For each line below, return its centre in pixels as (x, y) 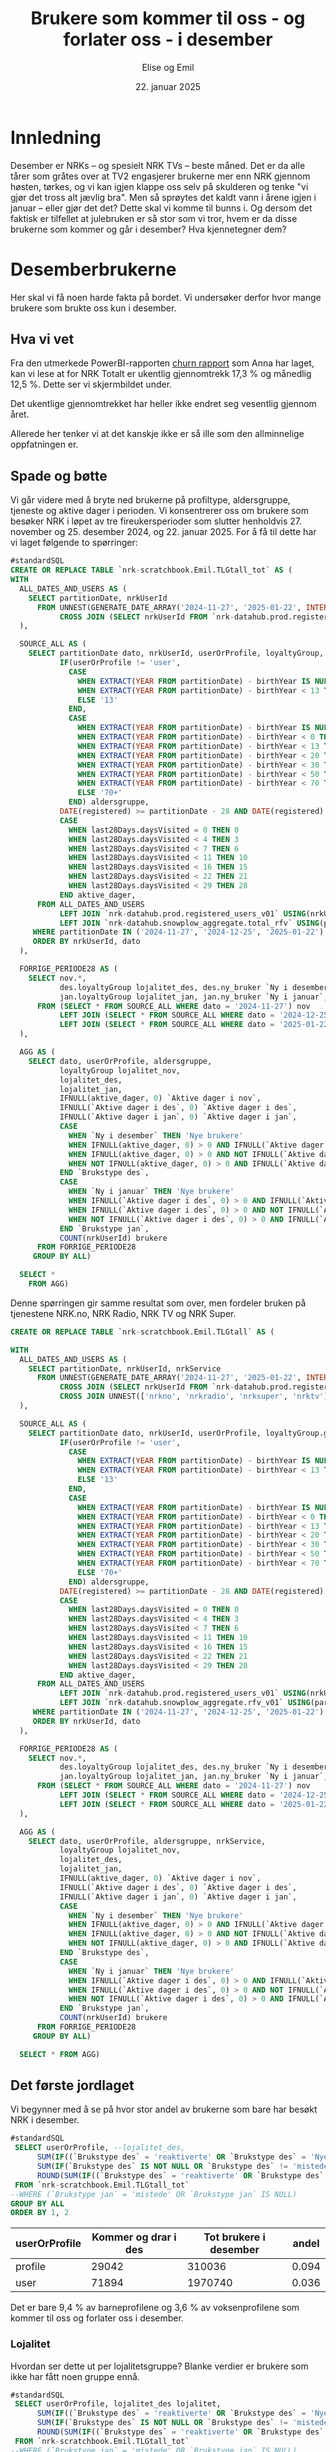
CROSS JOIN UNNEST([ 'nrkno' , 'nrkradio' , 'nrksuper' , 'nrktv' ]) (196, 1397)
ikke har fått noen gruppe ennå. (75, 2376)
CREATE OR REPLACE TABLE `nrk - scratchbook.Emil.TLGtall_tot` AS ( (151, 570)
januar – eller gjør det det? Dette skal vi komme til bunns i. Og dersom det (161, 208)
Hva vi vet (42, 339)
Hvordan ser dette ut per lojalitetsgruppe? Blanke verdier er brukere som (159, 2366)
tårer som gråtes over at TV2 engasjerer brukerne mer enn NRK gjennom (160, 176)
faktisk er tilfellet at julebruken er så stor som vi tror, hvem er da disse (154, 218)
